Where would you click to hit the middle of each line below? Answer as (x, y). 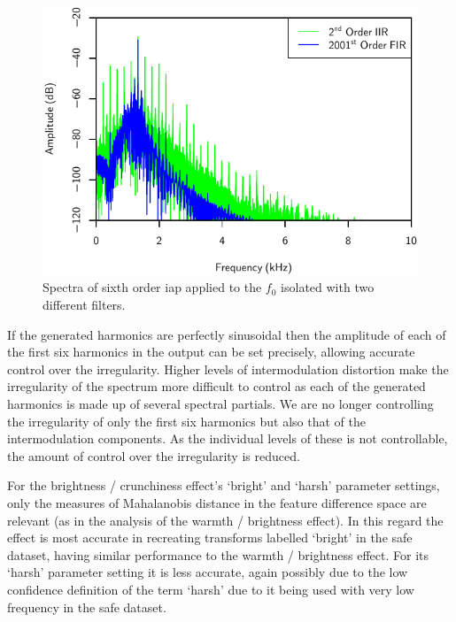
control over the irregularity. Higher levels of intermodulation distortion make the (228, 369)
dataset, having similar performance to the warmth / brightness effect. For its (218, 554)
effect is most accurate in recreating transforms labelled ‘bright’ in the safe (210, 538)
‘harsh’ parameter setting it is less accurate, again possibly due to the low (208, 572)
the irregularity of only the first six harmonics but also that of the (186, 421)
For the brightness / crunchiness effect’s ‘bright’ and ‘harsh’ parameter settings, (224, 485)
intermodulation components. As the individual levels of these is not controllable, (228, 438)
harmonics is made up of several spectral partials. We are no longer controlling (220, 403)
